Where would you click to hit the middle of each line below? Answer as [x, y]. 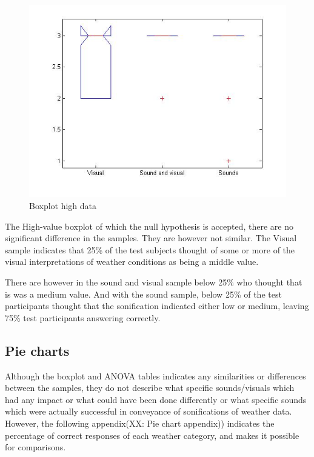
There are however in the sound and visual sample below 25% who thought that [154, 282]
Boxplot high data [63, 206]
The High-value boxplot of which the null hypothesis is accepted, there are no [149, 226]
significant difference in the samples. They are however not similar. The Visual [151, 238]
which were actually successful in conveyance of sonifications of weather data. [149, 411]
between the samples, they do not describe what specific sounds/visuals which [150, 388]
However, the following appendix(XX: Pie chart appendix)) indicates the [140, 423]
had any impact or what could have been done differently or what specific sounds [156, 399]
